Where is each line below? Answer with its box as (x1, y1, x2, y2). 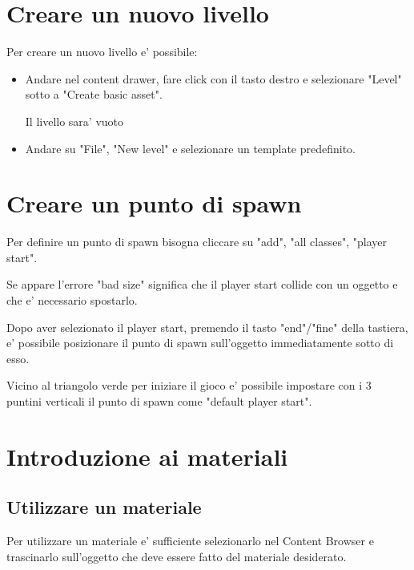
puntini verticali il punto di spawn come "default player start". (6, 392, 312, 409)
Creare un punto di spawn (6, 187, 302, 220)
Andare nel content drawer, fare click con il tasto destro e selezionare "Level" (25, 70, 402, 87)
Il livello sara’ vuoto (25, 112, 124, 129)
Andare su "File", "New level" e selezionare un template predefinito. (25, 139, 356, 156)
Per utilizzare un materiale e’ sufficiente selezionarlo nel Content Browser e (6, 532, 374, 549)
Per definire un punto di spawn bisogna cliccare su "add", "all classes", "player (6, 233, 387, 250)
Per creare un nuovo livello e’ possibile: (6, 43, 198, 60)
